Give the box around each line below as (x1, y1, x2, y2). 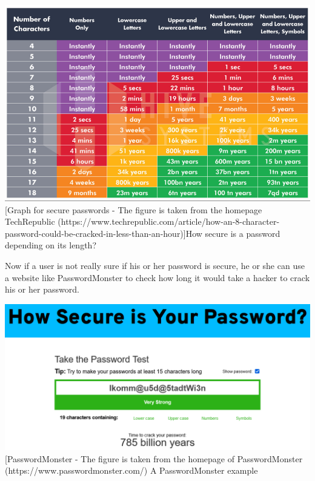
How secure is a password (185, 227, 280, 239)
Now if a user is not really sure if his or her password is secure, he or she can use (5, 259, 305, 272)
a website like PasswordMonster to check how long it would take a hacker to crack (5, 271, 310, 284)
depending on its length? (5, 239, 96, 251)
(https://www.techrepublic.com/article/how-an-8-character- (58, 215, 280, 228)
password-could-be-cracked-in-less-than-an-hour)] (5, 227, 186, 239)
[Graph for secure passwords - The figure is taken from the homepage (5, 203, 262, 216)
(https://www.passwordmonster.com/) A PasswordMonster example (5, 464, 258, 477)
